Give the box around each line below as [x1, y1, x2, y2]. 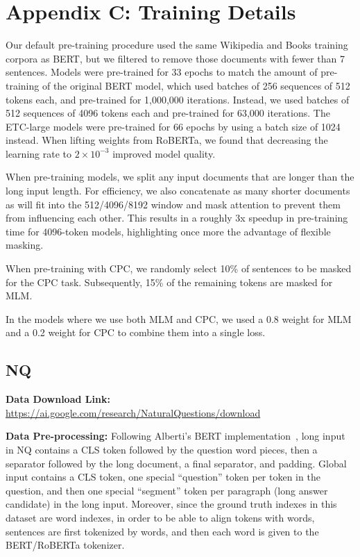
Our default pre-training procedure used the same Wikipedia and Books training [6, 38, 348, 52]
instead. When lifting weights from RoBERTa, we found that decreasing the [6, 133, 328, 147]
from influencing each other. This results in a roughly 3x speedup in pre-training [6, 210, 348, 225]
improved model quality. [112, 146, 216, 160]
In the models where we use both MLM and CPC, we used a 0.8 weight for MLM [6, 311, 352, 326]
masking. [6, 238, 44, 252]
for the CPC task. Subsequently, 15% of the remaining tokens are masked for [6, 274, 333, 289]
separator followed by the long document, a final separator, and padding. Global [6, 456, 347, 470]
